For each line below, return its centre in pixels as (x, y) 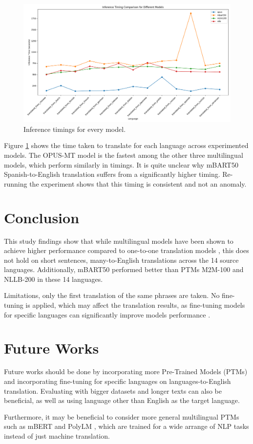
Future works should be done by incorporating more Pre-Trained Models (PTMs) (126, 371)
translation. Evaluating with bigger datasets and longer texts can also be (113, 391)
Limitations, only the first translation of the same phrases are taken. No (112, 295)
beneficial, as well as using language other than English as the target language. (122, 400)
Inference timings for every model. (75, 129)
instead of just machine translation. (57, 435)
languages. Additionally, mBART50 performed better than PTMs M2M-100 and (124, 269)
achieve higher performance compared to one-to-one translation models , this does (126, 250)
